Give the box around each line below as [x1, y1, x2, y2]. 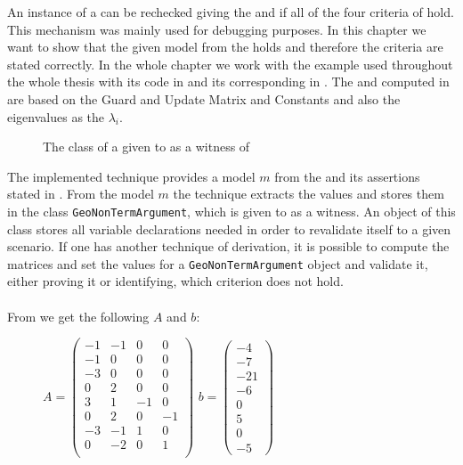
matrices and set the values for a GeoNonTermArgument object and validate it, [7, 254, 428, 273]
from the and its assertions [274, 167, 420, 185]
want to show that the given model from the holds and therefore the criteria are [7, 37, 443, 56]
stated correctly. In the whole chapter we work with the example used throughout [7, 54, 453, 73]
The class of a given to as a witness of [43, 137, 250, 156]
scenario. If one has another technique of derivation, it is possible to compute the [7, 237, 450, 256]
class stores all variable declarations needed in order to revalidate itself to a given [7, 219, 451, 238]
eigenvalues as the [7, 107, 105, 126]
